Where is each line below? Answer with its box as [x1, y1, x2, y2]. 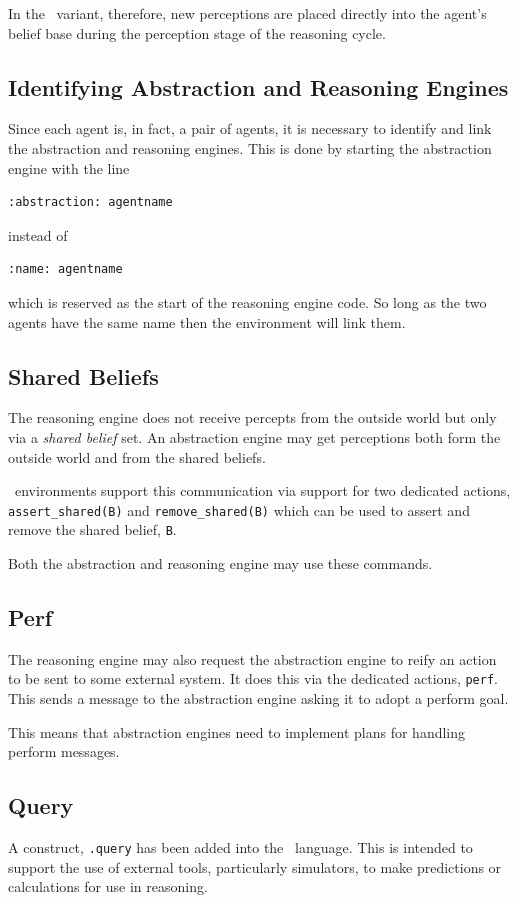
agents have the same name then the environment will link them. [8, 311, 406, 332]
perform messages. [8, 741, 120, 762]
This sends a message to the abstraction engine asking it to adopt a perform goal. [8, 688, 509, 709]
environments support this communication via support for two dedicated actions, [14, 480, 511, 501]
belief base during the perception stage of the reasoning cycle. [8, 22, 386, 43]
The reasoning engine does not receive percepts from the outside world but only [8, 407, 497, 428]
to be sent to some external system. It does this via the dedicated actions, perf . [8, 668, 498, 689]
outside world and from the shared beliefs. [8, 446, 266, 467]
